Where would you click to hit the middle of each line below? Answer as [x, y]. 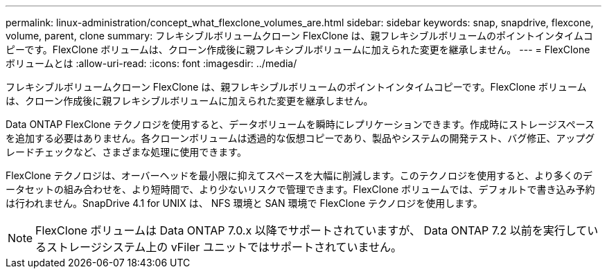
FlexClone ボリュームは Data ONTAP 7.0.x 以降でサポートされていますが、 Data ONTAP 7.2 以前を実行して [311, 230]
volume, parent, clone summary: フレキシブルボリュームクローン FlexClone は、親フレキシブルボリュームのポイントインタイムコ [299, 36]
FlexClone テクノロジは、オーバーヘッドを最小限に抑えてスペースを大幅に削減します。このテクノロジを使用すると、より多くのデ [299, 175]
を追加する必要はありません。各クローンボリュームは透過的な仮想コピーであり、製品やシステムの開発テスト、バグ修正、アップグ [300, 138]
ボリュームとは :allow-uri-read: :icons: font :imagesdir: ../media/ [151, 63]
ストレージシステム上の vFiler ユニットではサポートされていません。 [224, 247]
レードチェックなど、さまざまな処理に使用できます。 [126, 152]
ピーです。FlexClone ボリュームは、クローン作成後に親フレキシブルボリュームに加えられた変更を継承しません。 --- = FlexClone [298, 49]
